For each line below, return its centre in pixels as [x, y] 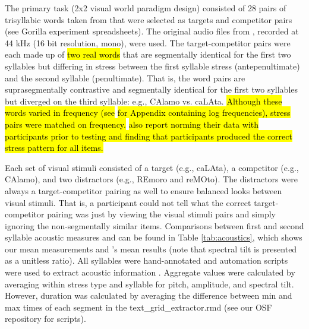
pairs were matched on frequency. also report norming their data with [132, 124]
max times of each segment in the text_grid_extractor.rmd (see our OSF [138, 307]
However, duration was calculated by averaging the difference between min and [149, 295]
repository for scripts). [45, 319]
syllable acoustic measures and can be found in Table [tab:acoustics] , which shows [154, 237]
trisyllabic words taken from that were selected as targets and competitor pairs [149, 19]
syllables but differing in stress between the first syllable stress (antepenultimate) [152, 66]
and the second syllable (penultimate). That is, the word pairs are [125, 77]
